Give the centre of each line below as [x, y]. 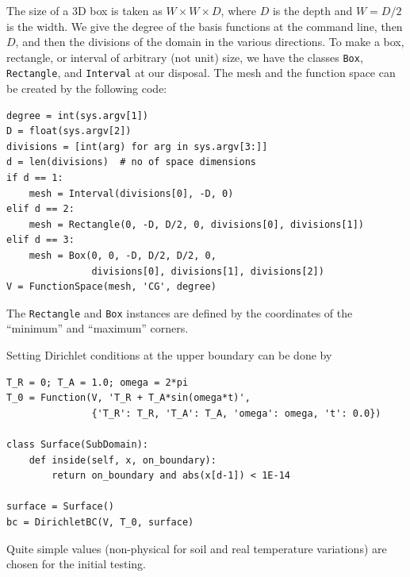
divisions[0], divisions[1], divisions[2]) [208, 271]
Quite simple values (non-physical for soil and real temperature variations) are [197, 548]
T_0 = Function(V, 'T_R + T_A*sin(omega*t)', [128, 398]
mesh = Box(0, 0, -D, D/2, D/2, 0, [123, 256]
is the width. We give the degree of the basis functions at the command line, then [205, 26]
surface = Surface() [61, 507]
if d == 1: [35, 178]
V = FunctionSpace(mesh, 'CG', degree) [111, 287]
